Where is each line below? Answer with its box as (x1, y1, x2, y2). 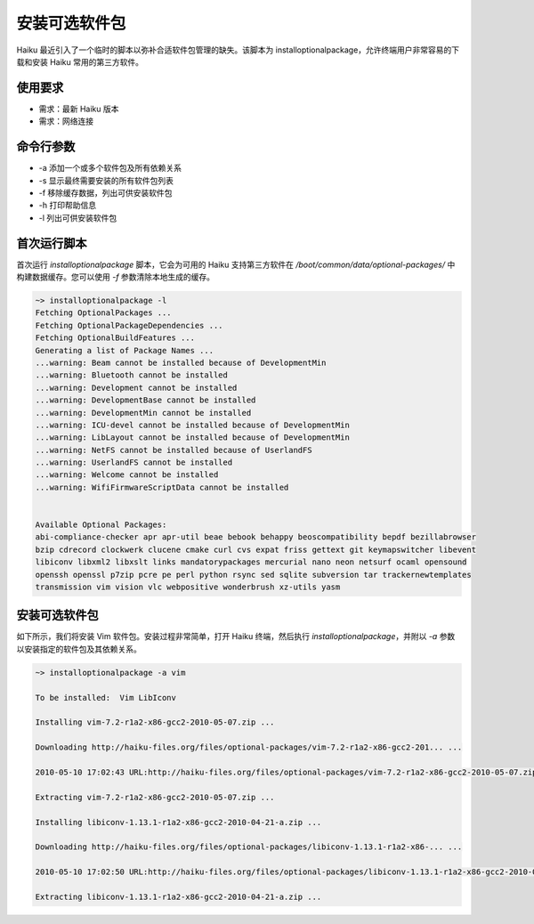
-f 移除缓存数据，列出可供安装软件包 (38, 187, 173, 198)
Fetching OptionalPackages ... (35, 308, 173, 318)
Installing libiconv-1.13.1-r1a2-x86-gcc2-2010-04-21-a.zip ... (35, 817, 322, 827)
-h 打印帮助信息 (38, 200, 97, 211)
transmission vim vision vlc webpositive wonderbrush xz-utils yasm (35, 581, 341, 592)
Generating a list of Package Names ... (35, 345, 214, 355)
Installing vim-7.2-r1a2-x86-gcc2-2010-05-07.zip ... (35, 717, 275, 727)
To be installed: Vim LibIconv (35, 693, 177, 702)
